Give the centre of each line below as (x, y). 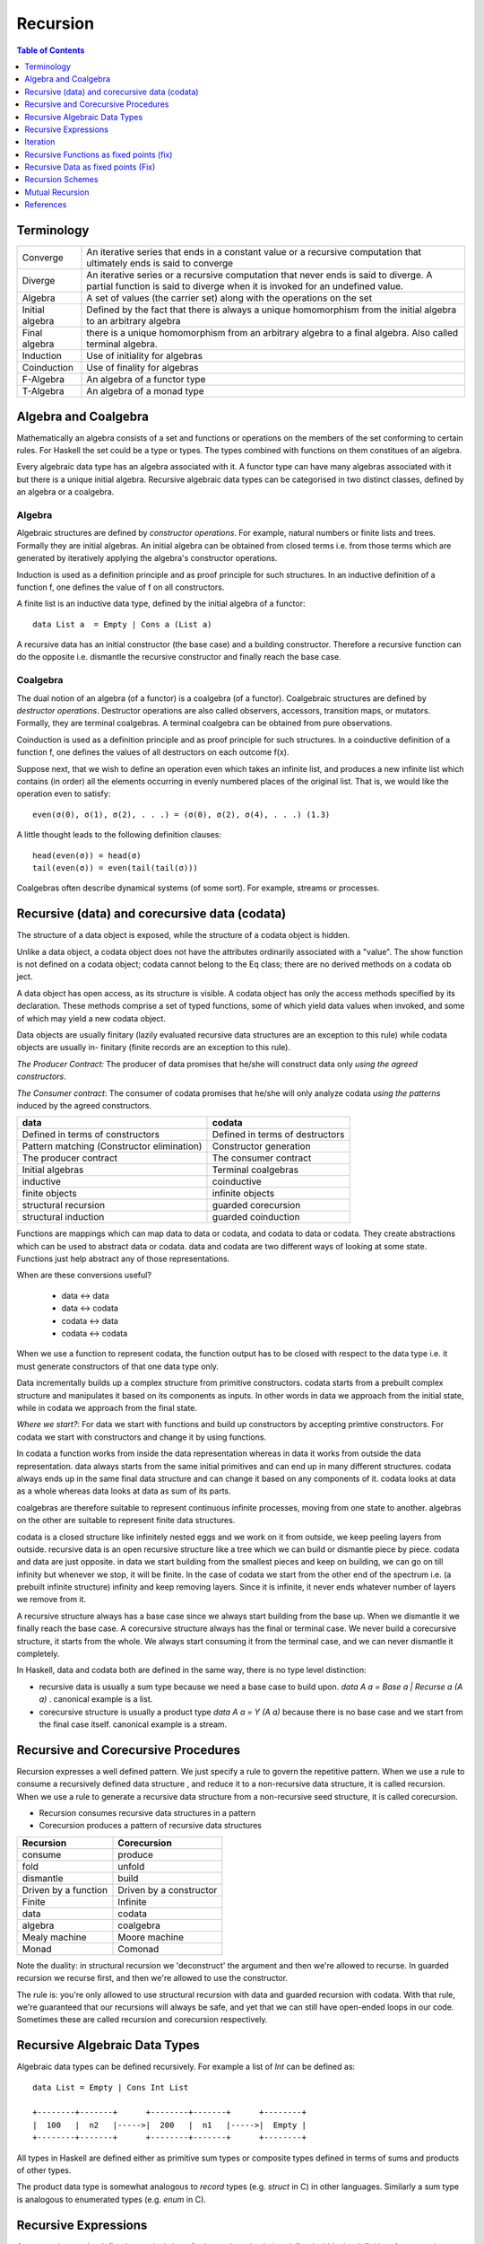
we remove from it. (52, 1600)
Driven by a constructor (168, 1889)
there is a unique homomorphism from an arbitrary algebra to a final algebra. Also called (272, 333)
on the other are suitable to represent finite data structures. (126, 1521)
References (46, 205)
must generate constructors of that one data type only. (118, 1366)
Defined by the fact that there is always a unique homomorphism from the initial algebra (272, 310)
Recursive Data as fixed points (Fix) (90, 167)
